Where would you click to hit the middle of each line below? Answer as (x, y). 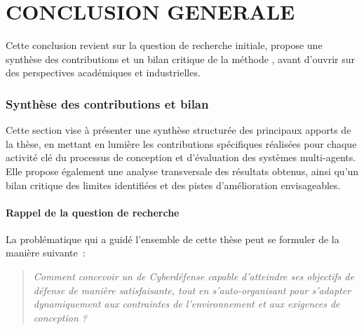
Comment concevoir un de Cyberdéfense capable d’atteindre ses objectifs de (194, 276)
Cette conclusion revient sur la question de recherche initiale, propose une (164, 45)
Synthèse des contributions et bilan (107, 103)
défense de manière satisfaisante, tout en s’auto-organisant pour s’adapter (192, 290)
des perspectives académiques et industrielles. (103, 73)
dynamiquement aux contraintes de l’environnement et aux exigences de (187, 304)
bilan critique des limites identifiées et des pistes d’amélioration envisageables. (173, 185)
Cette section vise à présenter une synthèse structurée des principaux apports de (178, 130)
